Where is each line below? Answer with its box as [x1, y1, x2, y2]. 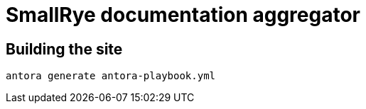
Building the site [6, 40, 123, 58]
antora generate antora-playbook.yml [6, 70, 216, 82]
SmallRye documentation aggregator [6, 3, 361, 27]
